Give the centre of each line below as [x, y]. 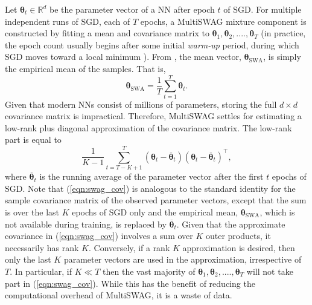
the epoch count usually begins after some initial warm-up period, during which [152, 44]
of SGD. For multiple [263, 9]
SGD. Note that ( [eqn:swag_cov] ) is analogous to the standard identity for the [150, 188]
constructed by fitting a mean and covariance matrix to [107, 33]
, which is [277, 212]
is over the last [32, 212]
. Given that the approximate [231, 224]
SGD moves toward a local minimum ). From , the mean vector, [123, 57]
